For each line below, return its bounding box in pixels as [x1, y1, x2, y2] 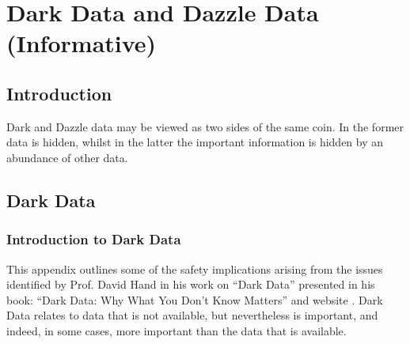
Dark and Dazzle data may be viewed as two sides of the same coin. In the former [6, 118, 404, 134]
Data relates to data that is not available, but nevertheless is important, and [6, 307, 378, 323]
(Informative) [6, 27, 157, 59]
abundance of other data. [6, 149, 128, 165]
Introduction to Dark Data [6, 229, 181, 249]
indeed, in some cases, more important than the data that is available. [6, 322, 347, 338]
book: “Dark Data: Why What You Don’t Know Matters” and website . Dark [6, 291, 383, 308]
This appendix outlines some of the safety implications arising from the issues [6, 260, 383, 277]
